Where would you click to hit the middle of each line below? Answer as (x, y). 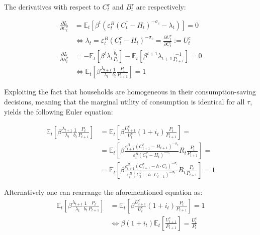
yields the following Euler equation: (59, 111)
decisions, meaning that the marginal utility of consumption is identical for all (124, 101)
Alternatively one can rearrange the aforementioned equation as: (103, 192)
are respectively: (161, 7)
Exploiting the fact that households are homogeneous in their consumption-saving (130, 92)
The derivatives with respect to (52, 7)
